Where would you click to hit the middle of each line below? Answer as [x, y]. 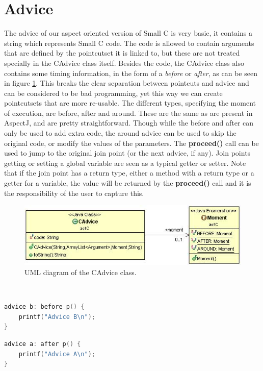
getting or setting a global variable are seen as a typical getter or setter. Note [125, 163]
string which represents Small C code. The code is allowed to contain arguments [129, 43]
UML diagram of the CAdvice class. [81, 272]
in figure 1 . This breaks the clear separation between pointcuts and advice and [127, 83]
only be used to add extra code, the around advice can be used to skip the [120, 133]
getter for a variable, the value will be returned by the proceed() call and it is [128, 183]
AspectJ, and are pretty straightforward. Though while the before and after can [129, 123]
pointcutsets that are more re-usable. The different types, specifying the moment [130, 103]
